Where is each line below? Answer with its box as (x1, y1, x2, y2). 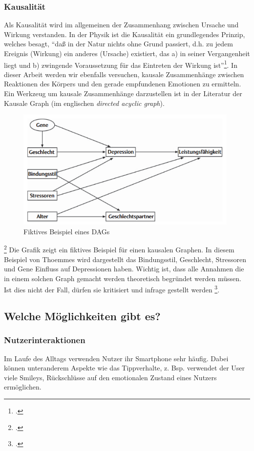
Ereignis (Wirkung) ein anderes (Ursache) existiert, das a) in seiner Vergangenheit (4, 48, 250, 58)
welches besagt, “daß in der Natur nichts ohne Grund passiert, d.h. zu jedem (4, 39, 233, 49)
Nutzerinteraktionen (4, 334, 85, 346)
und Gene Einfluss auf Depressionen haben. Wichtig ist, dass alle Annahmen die (4, 264, 244, 274)
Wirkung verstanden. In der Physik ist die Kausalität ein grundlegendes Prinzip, (4, 29, 245, 39)
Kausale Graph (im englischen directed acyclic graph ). (4, 98, 165, 108)
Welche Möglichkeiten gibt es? (4, 308, 161, 324)
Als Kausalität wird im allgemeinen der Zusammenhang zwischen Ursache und (4, 20, 239, 30)
